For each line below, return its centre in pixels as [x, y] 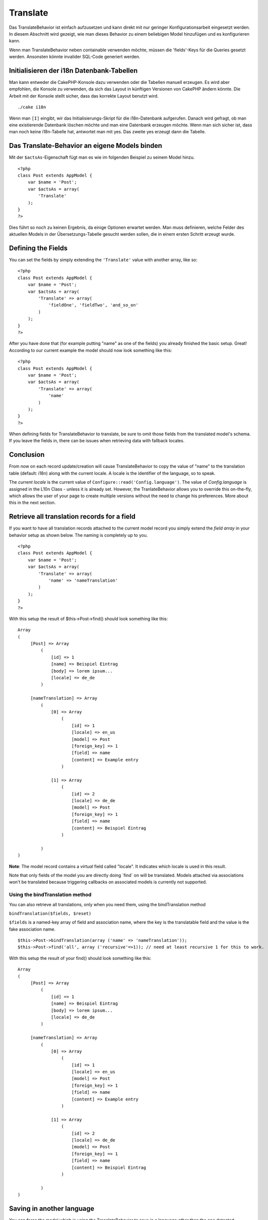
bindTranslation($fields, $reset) [50, 913]
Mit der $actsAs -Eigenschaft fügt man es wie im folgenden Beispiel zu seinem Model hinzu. [102, 157]
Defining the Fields [38, 248]
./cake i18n [32, 107]
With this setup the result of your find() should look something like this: [80, 958]
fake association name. [32, 929]
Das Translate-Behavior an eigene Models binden [86, 146]
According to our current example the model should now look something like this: [91, 350]
